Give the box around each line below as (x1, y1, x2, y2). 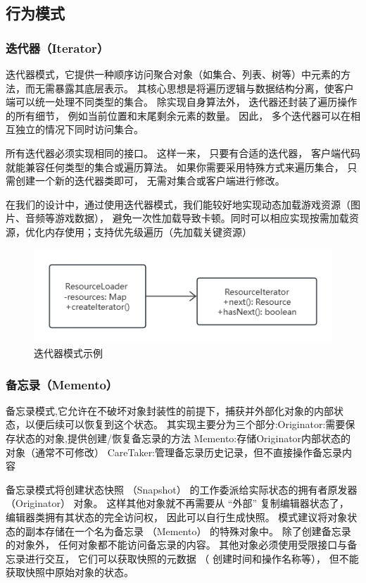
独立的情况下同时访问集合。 (15, 122, 144, 137)
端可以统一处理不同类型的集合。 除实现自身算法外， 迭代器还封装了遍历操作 (6, 94, 358, 109)
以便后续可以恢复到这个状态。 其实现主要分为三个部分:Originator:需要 (25, 417, 346, 432)
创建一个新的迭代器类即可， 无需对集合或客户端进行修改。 (15, 173, 285, 188)
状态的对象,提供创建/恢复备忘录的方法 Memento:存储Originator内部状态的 (15, 431, 351, 446)
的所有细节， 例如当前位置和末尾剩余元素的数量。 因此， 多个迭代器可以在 (6, 108, 351, 123)
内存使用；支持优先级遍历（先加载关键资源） (44, 224, 252, 239)
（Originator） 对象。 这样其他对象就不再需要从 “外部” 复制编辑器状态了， (6, 496, 349, 510)
